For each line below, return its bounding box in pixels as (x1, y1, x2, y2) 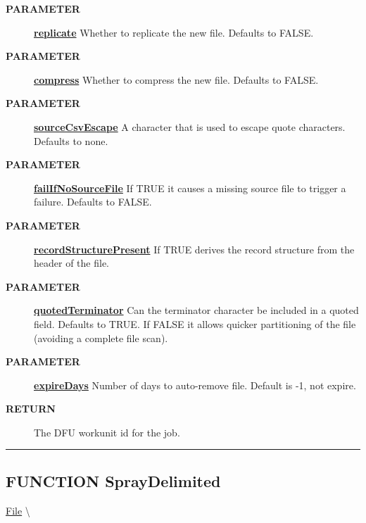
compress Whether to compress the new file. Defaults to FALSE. (34, 72, 319, 87)
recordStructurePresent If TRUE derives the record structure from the (34, 241, 355, 256)
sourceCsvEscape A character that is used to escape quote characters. (34, 119, 346, 134)
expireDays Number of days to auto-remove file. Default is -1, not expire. (34, 377, 356, 392)
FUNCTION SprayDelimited (6, 470, 221, 491)
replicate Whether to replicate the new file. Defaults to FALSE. (34, 25, 314, 39)
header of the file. (34, 256, 109, 270)
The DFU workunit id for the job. (34, 424, 180, 439)
